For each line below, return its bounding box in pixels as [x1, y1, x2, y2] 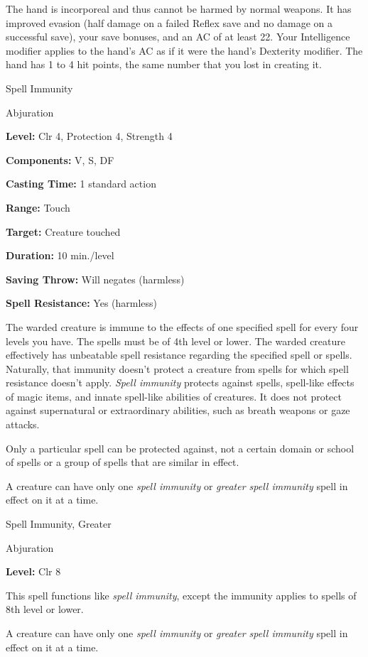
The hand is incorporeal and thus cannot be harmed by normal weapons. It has [6, 1, 352, 16]
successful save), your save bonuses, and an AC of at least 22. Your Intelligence [6, 29, 350, 44]
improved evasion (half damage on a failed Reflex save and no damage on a [6, 15, 333, 30]
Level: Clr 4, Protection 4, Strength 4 [6, 129, 173, 143]
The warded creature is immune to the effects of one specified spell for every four [6, 319, 359, 334]
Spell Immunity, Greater [6, 516, 112, 531]
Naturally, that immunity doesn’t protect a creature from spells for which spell [6, 361, 349, 376]
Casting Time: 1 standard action [6, 176, 156, 191]
